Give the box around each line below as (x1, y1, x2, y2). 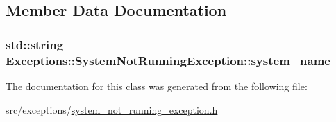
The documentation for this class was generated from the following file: (6, 78, 308, 93)
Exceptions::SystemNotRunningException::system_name (6, 51, 330, 69)
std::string (6, 35, 64, 53)
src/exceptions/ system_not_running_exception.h (6, 102, 218, 116)
